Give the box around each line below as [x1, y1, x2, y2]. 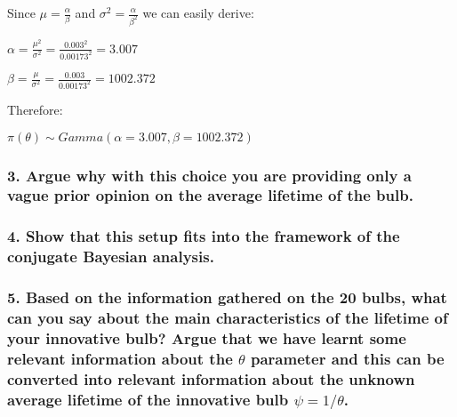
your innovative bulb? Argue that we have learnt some [7, 326, 406, 349]
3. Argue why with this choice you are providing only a [7, 164, 412, 186]
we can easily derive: [142, 4, 254, 21]
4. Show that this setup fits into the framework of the [7, 225, 400, 247]
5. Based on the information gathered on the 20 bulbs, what [7, 286, 447, 309]
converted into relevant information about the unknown [7, 367, 415, 389]
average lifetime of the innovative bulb [7, 388, 289, 410]
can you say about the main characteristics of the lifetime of [7, 306, 448, 328]
